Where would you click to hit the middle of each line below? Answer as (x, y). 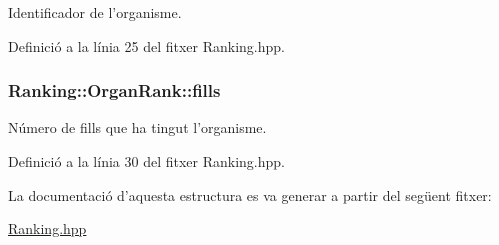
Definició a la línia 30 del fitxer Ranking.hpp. (146, 161)
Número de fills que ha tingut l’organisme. (137, 127)
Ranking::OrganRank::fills (114, 90)
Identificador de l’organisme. (95, 12)
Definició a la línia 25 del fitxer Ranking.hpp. (146, 45)
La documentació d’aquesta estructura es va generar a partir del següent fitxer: (250, 194)
